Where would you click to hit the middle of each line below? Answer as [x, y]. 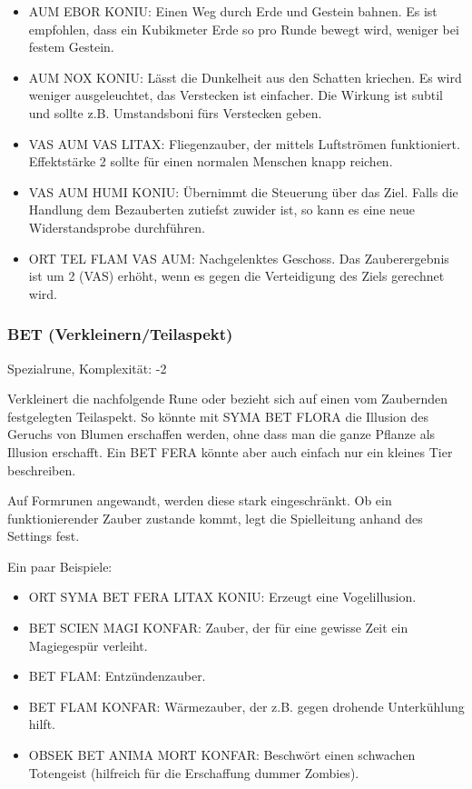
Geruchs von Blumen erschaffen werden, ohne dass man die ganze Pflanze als [221, 434]
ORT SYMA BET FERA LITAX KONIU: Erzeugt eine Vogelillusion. [222, 597]
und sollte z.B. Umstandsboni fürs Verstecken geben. [175, 112]
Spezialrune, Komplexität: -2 [87, 368]
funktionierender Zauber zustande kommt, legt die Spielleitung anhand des [215, 518]
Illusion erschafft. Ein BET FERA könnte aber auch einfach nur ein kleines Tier [230, 451]
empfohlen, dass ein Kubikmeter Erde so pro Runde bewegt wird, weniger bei [244, 29]
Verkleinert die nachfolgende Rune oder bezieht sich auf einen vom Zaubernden [227, 399]
